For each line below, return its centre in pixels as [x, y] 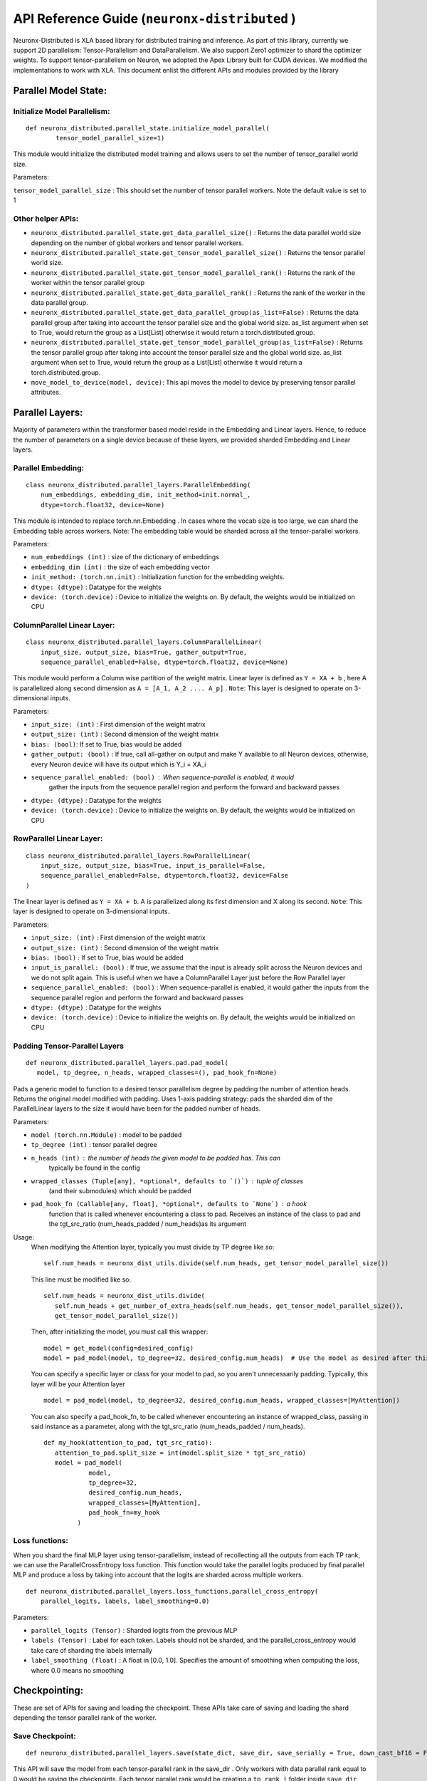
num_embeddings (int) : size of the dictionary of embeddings [125, 557]
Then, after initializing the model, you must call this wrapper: [120, 1331]
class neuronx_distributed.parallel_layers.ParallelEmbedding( [138, 485]
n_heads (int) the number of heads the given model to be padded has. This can [156, 1158]
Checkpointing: [48, 1691]
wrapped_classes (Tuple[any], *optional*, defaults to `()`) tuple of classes [167, 1181]
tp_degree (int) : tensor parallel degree [94, 1145]
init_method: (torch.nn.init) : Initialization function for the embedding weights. [158, 577]
